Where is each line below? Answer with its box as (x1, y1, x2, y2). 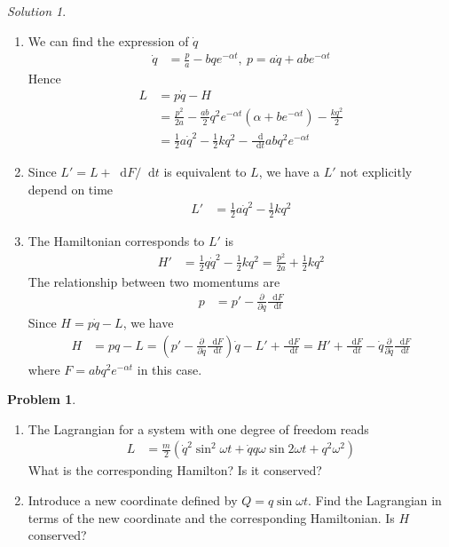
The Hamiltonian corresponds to (28, 232, 205, 250)
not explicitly (340, 163, 413, 181)
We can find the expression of (28, 31, 189, 50)
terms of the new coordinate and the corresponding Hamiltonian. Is (28, 508, 395, 527)
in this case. (137, 360, 202, 378)
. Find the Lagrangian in (307, 491, 442, 509)
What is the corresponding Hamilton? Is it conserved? (28, 461, 322, 480)
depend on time (28, 180, 114, 199)
